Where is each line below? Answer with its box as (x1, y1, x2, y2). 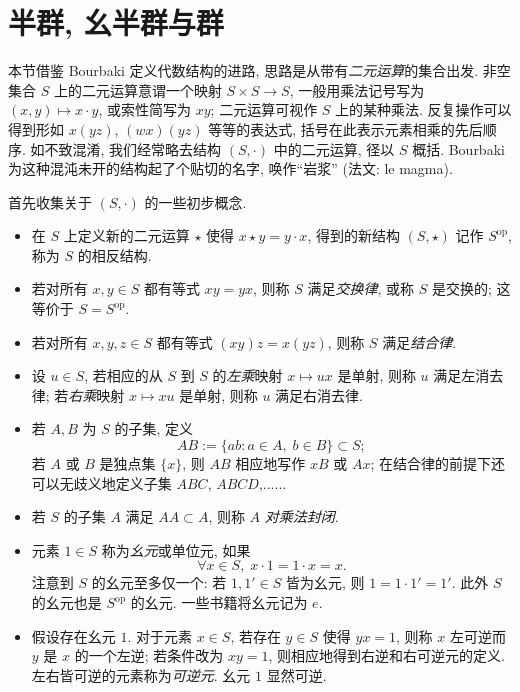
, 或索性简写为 (98, 99, 192, 120)
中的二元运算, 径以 (273, 138, 395, 159)
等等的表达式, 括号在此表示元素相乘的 (208, 118, 455, 139)
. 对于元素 (127, 625, 193, 646)
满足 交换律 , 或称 (307, 278, 415, 299)
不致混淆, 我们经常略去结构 (44, 138, 222, 159)
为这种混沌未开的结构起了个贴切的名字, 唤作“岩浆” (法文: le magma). (8, 158, 453, 179)
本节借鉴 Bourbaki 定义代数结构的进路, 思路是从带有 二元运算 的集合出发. (8, 60, 479, 81)
